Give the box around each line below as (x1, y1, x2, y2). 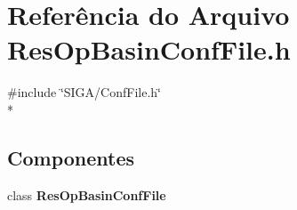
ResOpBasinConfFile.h (7, 31, 291, 68)
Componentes (7, 143, 135, 171)
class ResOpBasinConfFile (7, 185, 166, 204)
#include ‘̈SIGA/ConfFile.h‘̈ (7, 83, 161, 101)
